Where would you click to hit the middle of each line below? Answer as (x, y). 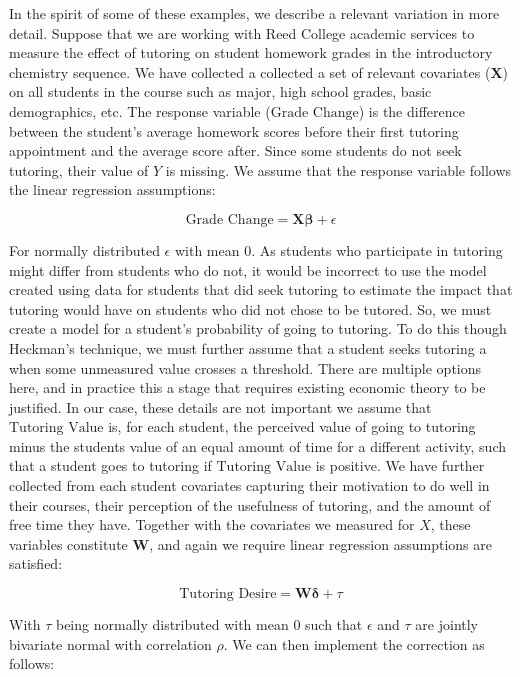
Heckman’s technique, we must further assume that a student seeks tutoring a (248, 347)
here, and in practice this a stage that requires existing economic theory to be (247, 387)
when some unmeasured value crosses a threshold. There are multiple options (245, 367)
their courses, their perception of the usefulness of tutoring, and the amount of (250, 504)
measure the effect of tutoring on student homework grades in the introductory (251, 52)
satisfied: (36, 563)
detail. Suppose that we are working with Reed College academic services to (242, 32)
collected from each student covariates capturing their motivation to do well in (249, 485)
